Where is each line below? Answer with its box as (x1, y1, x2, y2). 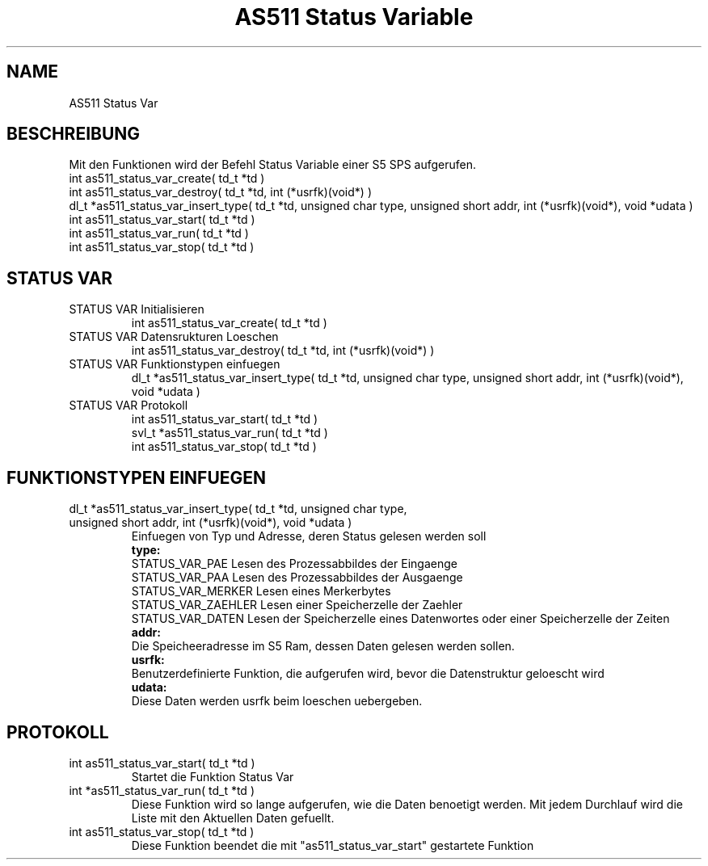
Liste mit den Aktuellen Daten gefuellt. (131, 810, 335, 825)
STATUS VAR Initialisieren (69, 302, 204, 317)
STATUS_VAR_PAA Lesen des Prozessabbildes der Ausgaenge (131, 570, 463, 585)
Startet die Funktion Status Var (131, 769, 294, 784)
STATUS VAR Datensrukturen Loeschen (69, 330, 279, 344)
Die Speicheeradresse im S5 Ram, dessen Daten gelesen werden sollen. (131, 639, 515, 654)
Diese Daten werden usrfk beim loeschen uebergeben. (131, 694, 423, 708)
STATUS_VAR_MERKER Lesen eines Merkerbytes (131, 584, 391, 599)
